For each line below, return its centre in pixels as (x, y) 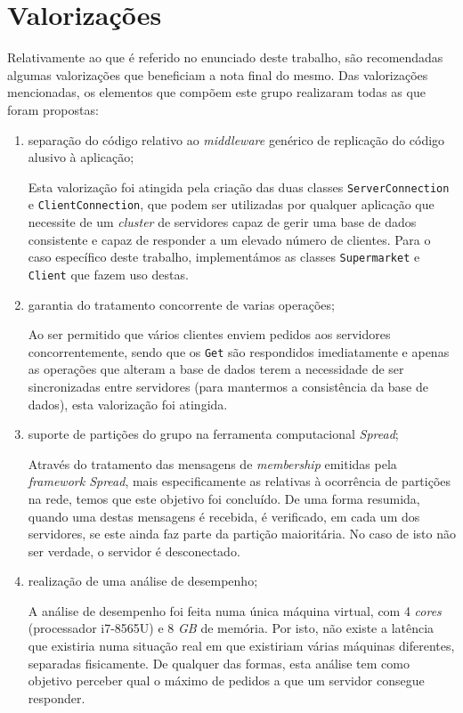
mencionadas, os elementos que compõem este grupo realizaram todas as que (216, 92)
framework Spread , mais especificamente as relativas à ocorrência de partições (240, 481)
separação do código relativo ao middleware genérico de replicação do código (236, 139)
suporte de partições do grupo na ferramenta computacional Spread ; (213, 434)
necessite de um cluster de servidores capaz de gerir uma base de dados (222, 222)
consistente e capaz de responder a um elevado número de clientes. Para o (229, 239)
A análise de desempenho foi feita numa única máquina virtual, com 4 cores (235, 610)
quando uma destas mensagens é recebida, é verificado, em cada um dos (224, 516)
